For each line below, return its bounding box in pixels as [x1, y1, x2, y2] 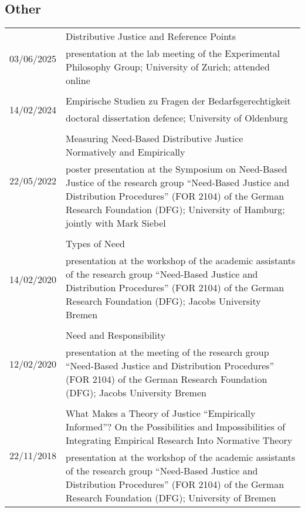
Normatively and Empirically [66, 145, 185, 159]
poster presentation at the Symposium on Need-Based [66, 162, 287, 176]
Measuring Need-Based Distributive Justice [66, 132, 243, 146]
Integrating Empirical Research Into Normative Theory [66, 433, 293, 447]
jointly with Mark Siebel [66, 216, 166, 230]
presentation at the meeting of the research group [66, 345, 269, 359]
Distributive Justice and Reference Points [66, 29, 236, 43]
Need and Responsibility [66, 328, 166, 342]
